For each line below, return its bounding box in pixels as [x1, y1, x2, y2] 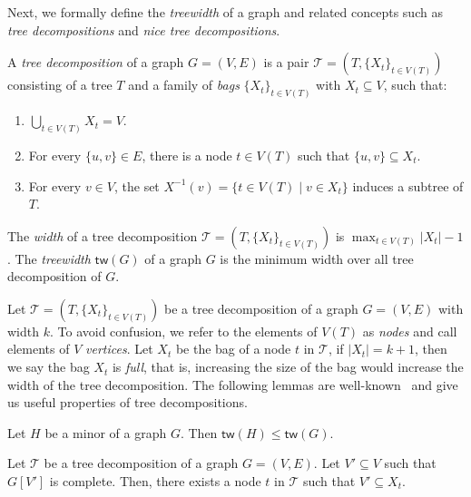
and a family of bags [128, 75, 240, 94]
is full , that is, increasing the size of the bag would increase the [112, 357, 464, 376]
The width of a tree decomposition [7, 226, 198, 245]
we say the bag [7, 357, 90, 376]
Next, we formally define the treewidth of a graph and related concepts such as [7, 3, 443, 21]
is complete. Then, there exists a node [49, 472, 261, 491]
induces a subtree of [352, 176, 464, 195]
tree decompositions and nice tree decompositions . [7, 20, 280, 39]
